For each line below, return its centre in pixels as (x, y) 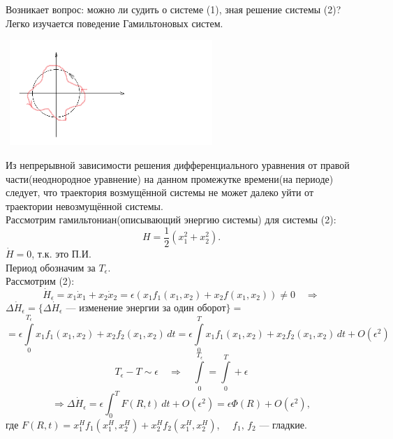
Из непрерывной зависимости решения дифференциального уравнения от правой (178, 164)
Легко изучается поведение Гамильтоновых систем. (114, 23)
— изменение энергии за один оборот (146, 307)
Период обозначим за (51, 267)
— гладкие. (283, 424)
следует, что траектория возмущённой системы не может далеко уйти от (160, 192)
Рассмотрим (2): (40, 281)
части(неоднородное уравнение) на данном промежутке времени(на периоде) (170, 178)
